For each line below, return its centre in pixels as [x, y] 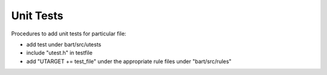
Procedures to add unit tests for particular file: [69, 34]
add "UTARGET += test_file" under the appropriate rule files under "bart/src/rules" [129, 61]
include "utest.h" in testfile [60, 53]
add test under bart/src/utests [64, 44]
